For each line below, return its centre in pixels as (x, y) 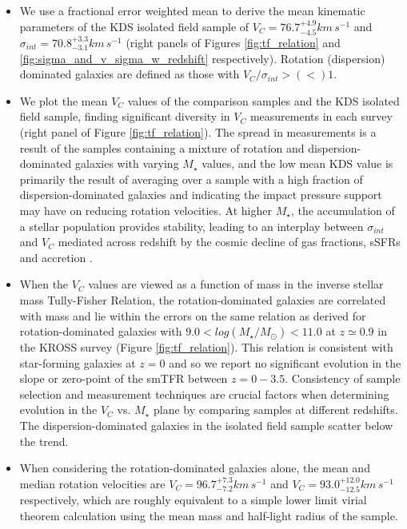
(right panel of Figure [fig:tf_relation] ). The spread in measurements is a (198, 131)
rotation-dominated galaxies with (101, 331)
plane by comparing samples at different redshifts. (275, 410)
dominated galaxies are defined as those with (130, 74)
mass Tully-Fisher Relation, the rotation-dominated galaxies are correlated (203, 299)
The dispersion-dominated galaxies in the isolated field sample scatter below (206, 426)
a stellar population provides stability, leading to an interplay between (192, 226)
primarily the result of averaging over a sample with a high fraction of (191, 179)
